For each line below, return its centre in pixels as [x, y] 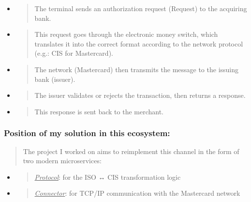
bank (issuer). [55, 79]
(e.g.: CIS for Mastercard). [74, 53]
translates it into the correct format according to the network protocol [139, 43]
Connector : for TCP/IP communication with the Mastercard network [137, 193]
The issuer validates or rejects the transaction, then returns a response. [140, 95]
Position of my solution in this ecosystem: [87, 133]
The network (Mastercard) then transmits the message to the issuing [137, 69]
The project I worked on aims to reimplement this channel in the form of [131, 151]
